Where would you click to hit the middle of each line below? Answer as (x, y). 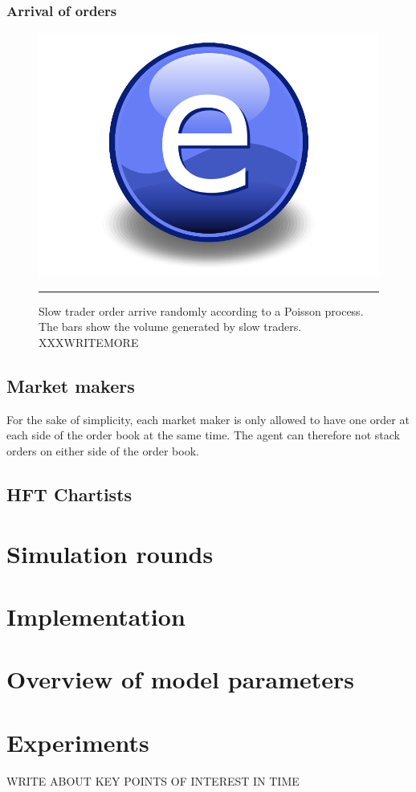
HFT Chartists (69, 494)
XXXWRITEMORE (89, 342)
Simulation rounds (110, 553)
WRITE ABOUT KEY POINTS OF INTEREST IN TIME (153, 780)
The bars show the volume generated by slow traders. (170, 327)
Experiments (78, 742)
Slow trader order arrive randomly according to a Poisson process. (201, 310)
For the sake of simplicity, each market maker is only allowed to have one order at (208, 419)
